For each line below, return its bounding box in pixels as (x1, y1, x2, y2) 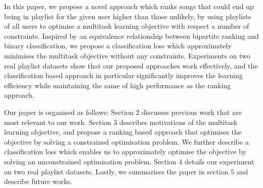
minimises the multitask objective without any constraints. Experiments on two (4, 50, 250, 60)
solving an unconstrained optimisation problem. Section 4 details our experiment (4, 156, 254, 166)
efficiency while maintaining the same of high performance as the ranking (4, 80, 231, 90)
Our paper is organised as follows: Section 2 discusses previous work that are (4, 106, 242, 117)
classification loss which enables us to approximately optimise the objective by (4, 146, 246, 157)
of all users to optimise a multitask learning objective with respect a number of (4, 21, 249, 31)
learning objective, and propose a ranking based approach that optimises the (4, 127, 242, 137)
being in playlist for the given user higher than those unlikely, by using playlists (4, 11, 251, 21)
